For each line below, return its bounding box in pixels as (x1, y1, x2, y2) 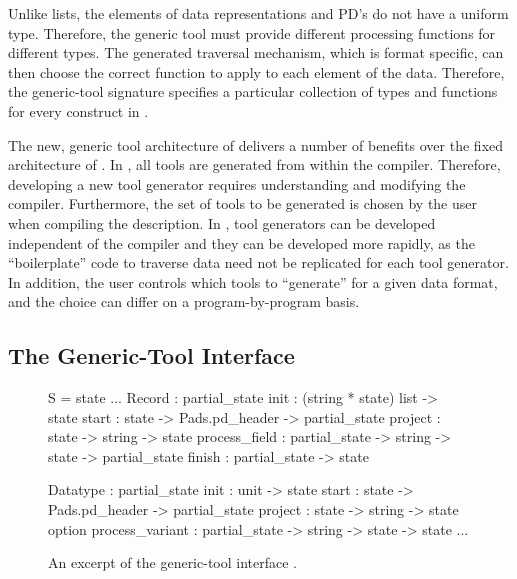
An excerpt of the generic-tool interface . (48, 552, 297, 573)
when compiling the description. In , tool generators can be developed (8, 212, 436, 233)
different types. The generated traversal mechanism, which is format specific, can (8, 42, 504, 63)
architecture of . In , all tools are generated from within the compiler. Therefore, (8, 154, 501, 175)
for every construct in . (8, 100, 149, 121)
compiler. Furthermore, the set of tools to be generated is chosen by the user (8, 193, 477, 214)
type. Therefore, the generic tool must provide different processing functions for (8, 22, 496, 43)
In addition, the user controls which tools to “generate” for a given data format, (8, 271, 498, 292)
